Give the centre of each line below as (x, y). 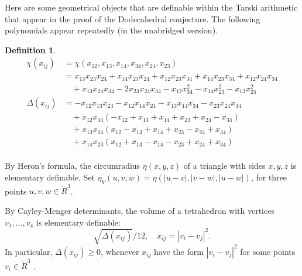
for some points (268, 251)
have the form (179, 251)
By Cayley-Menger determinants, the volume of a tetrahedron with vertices (140, 211)
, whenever (120, 251)
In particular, (29, 251)
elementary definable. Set (50, 177)
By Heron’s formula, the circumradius (73, 166)
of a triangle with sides (224, 166)
